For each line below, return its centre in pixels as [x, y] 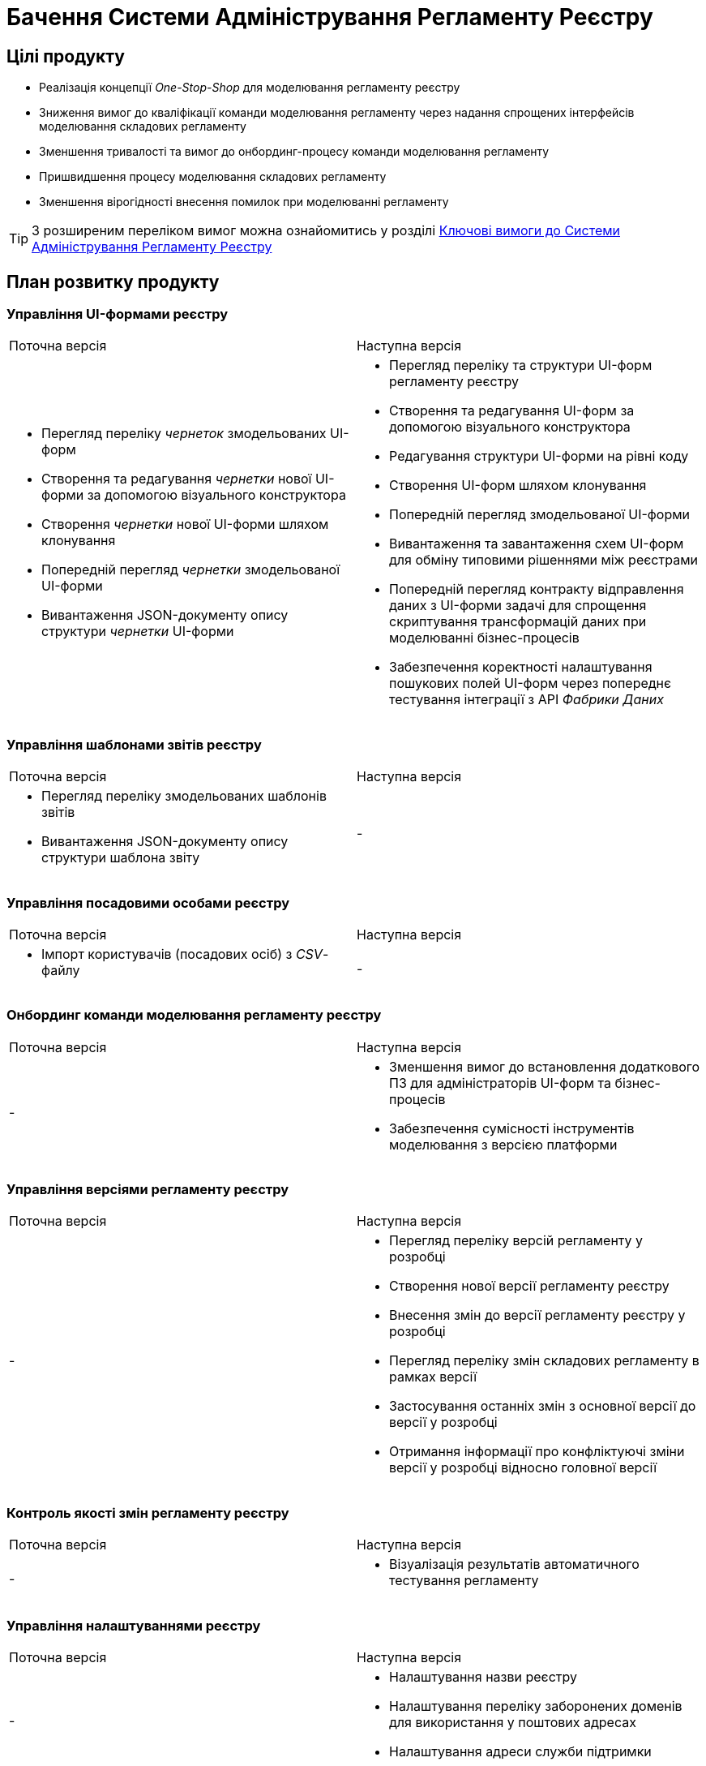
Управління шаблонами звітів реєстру [134, 744]
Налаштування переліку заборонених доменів [536, 1706]
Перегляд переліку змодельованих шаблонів [184, 796]
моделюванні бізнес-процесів [484, 638]
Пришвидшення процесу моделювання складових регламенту [213, 177]
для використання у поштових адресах [513, 1722]
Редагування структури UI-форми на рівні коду [539, 456]
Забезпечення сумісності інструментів [512, 1128]
